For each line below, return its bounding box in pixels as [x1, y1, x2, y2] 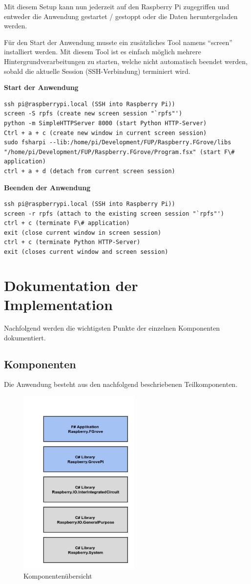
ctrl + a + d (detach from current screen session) [4, 167, 175, 175]
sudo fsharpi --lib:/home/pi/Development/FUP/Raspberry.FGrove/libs [4, 139, 231, 146]
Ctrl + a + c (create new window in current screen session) [4, 129, 207, 136]
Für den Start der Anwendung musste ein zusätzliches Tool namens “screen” [4, 37, 232, 47]
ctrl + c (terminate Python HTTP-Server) [4, 239, 141, 246]
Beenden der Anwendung [4, 182, 91, 192]
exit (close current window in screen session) [4, 229, 162, 236]
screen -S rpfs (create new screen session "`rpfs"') [4, 110, 183, 117]
